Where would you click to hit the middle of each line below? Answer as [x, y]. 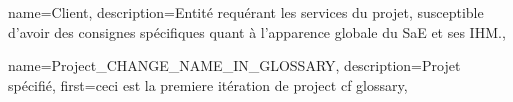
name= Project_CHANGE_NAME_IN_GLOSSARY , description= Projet [234, 65]
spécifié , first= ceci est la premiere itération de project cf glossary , [208, 84]
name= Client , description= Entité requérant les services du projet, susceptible [246, 12]
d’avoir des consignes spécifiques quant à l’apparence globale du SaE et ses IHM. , [257, 31]
